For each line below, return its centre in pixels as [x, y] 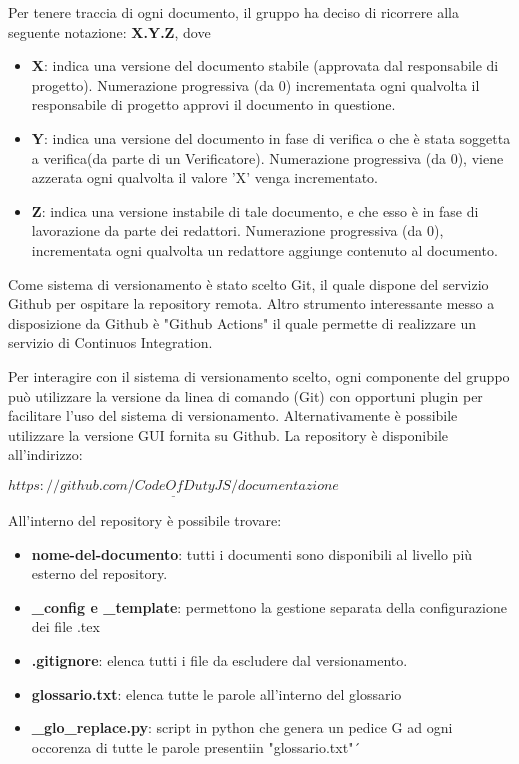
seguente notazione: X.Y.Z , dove [109, 31]
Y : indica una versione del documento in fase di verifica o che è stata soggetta [271, 137]
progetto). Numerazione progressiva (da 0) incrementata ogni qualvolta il [255, 84]
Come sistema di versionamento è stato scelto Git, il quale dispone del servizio [248, 283]
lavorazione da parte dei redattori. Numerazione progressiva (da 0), [237, 230]
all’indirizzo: [45, 454]
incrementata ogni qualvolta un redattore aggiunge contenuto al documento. [264, 249]
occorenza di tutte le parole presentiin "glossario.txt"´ [196, 746]
